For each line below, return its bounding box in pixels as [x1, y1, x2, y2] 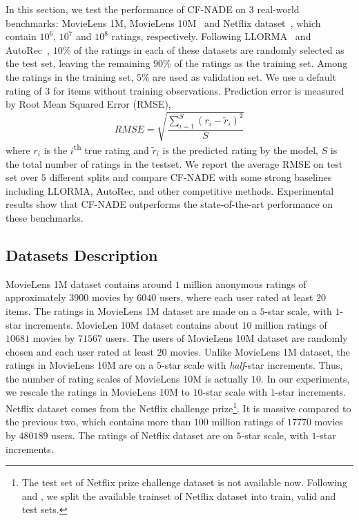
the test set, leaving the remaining [6, 56, 151, 70]
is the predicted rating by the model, [162, 142, 318, 157]
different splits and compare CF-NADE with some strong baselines [49, 170, 332, 184]
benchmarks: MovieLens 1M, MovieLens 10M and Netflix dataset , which [6, 15, 321, 30]
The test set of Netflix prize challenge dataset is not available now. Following [21, 475, 347, 490]
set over [6, 170, 39, 184]
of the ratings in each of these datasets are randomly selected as [73, 42, 345, 57]
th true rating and [73, 141, 149, 157]
